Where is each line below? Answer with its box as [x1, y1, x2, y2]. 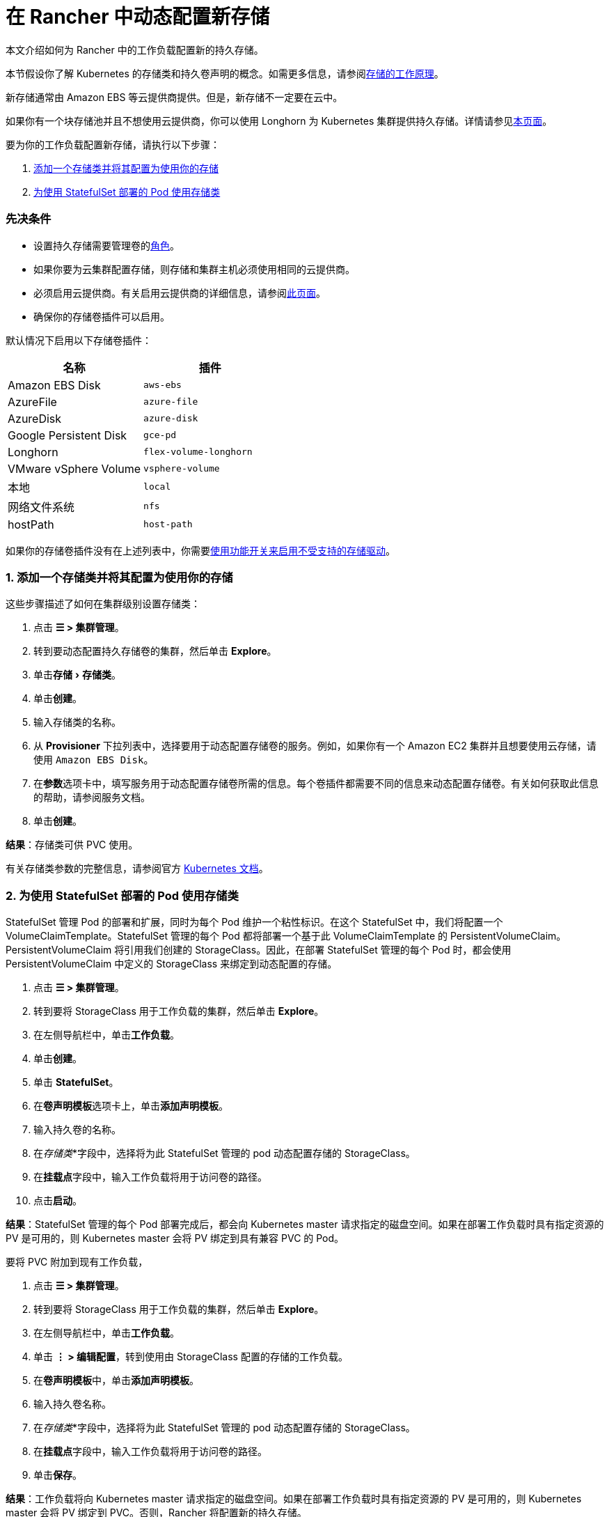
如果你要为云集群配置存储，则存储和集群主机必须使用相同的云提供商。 [33, 263, 355, 275]
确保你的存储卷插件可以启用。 [33, 310, 170, 322]
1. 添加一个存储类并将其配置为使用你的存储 [6, 570, 233, 584]
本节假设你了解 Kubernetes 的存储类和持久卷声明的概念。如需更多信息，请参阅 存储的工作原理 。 [6, 67, 444, 79]
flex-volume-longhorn [143, 446, 253, 457]
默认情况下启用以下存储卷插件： [6, 334, 152, 346]
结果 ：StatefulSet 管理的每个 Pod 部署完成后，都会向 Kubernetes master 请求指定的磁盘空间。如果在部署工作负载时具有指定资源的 [6, 1218, 604, 1230]
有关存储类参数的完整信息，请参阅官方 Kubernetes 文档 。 [6, 862, 269, 875]
